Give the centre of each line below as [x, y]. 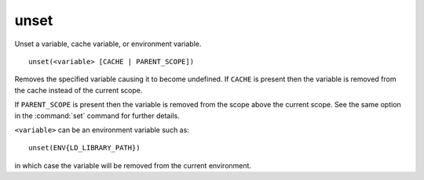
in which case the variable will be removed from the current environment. [133, 165]
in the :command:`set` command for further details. [97, 115]
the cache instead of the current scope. [79, 90]
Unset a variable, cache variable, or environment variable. [108, 44]
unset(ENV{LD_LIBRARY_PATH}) [84, 148]
